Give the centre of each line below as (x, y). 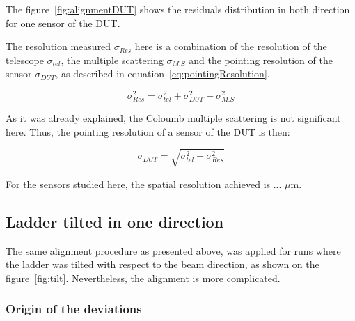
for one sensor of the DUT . (63, 23)
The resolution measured (58, 46)
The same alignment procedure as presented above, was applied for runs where (173, 250)
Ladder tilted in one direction (115, 221)
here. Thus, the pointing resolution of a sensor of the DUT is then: (148, 131)
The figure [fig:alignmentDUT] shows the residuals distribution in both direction (178, 9)
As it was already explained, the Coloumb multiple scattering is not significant (173, 118)
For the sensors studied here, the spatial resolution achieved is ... (144, 183)
